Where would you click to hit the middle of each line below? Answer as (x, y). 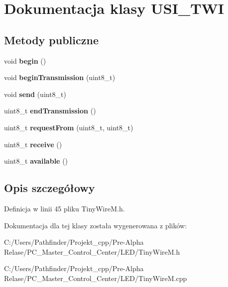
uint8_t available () (36, 161)
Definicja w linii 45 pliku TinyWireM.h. (64, 208)
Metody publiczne (51, 40)
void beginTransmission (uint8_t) (60, 77)
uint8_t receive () (33, 144)
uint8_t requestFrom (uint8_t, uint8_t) (69, 127)
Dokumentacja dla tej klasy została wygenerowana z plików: (96, 225)
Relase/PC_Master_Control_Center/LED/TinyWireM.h (92, 251)
